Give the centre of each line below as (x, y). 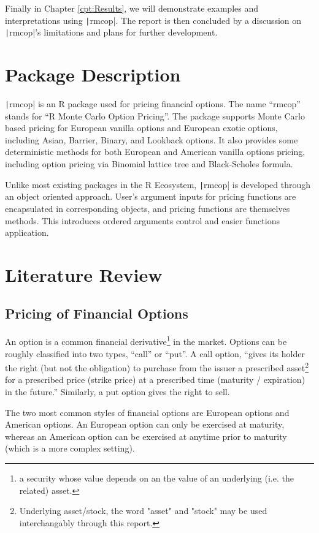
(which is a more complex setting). (70, 448)
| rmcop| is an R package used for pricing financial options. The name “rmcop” (153, 104)
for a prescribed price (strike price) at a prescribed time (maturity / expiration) (155, 380)
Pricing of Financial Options (97, 313)
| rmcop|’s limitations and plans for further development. (111, 32)
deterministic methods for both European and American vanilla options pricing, (155, 152)
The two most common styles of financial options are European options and (147, 412)
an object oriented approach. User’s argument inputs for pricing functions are (151, 196)
